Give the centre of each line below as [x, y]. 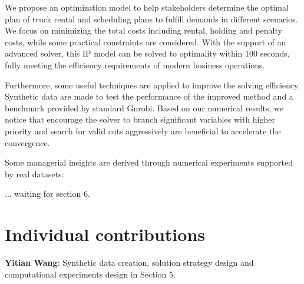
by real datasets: [34, 174]
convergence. [27, 142]
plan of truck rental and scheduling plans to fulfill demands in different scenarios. [151, 19]
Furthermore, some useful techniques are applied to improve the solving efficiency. [153, 85]
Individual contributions [105, 234]
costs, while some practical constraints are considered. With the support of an [146, 42]
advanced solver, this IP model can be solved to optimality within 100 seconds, [147, 53]
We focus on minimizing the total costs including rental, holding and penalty [143, 30]
